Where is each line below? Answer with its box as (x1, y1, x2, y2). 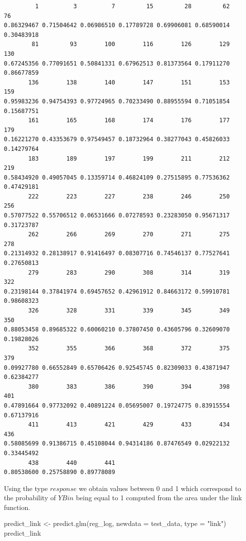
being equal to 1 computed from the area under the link (76, 492, 242, 503)
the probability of (4, 492, 56, 503)
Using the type (4, 483, 48, 493)
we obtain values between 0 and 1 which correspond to (79, 483, 241, 493)
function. (4, 502, 31, 512)
